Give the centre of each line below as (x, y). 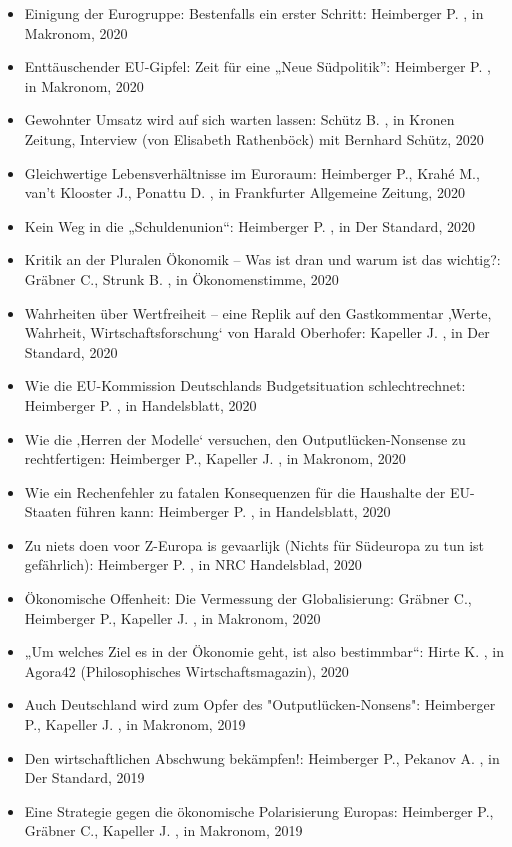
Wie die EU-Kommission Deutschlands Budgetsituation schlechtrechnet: (245, 385)
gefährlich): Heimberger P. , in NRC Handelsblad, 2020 (193, 564)
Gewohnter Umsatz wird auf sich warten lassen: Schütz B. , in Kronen (239, 119)
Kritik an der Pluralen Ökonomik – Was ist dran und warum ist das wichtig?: (262, 259)
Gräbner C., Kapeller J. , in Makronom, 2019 (163, 830)
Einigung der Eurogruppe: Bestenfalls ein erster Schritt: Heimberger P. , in (254, 13)
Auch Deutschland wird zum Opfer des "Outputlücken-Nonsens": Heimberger (260, 704)
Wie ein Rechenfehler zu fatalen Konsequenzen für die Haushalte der (235, 491)
